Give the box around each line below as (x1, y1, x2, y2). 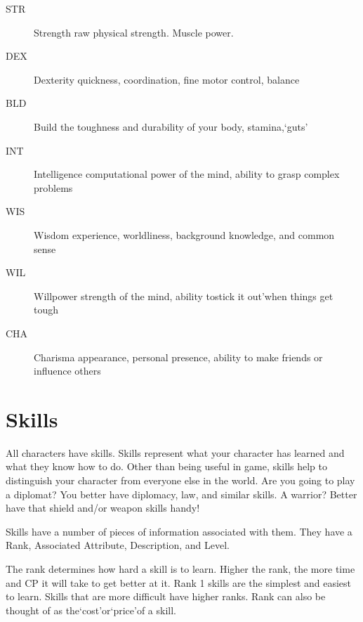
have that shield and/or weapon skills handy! (6, 500, 200, 515)
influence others (34, 363, 101, 378)
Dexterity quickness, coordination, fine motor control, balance (34, 72, 300, 86)
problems (34, 180, 73, 195)
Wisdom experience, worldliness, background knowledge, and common (34, 227, 335, 242)
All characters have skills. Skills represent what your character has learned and (6, 445, 345, 460)
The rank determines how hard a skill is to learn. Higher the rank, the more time (6, 561, 355, 576)
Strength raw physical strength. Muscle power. (34, 25, 234, 39)
